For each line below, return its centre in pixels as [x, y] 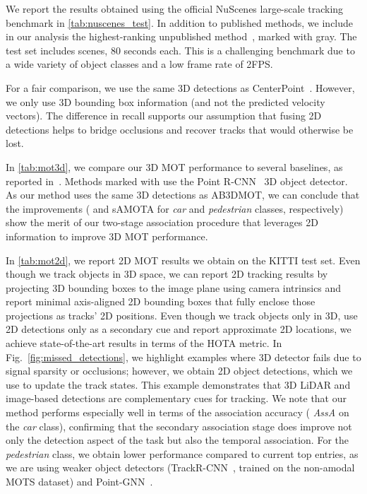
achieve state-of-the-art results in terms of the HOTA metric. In [144, 343]
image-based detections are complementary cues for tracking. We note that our [176, 398]
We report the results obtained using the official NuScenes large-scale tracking [175, 8]
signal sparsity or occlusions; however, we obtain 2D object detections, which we [179, 371]
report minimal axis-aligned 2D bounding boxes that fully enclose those [161, 301]
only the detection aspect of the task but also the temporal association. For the [177, 440]
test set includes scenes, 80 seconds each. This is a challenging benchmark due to [180, 50]
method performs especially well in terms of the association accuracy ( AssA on [178, 412]
